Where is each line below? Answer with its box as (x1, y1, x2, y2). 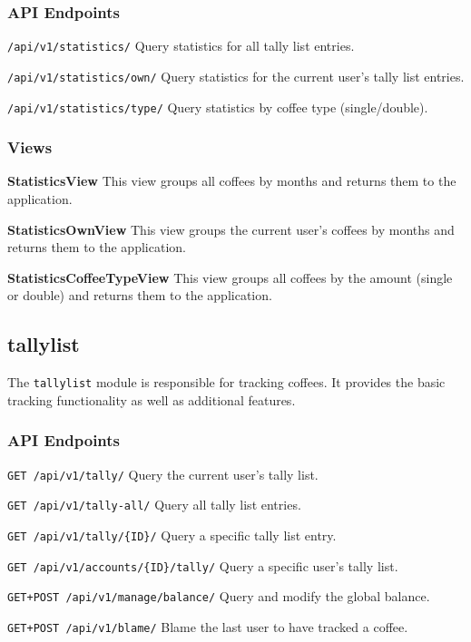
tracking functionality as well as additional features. (7, 390, 296, 409)
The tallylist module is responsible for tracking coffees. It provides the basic (7, 373, 446, 392)
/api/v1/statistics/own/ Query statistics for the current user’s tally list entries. (7, 66, 465, 85)
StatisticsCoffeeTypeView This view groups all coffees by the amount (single (7, 267, 453, 287)
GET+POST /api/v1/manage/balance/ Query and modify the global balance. (7, 587, 430, 606)
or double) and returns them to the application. (7, 286, 272, 305)
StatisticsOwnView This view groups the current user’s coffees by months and (7, 219, 455, 238)
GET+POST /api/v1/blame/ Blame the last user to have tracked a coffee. (7, 617, 408, 636)
